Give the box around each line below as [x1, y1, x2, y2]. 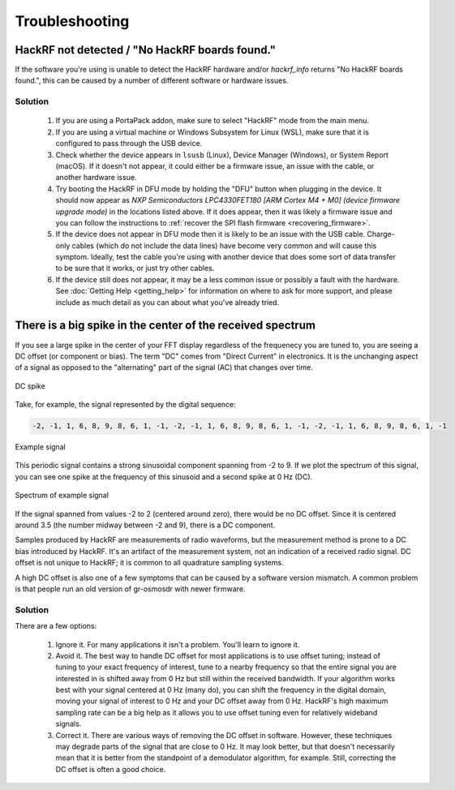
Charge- [367, 230, 395, 239]
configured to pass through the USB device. [55, 139, 203, 148]
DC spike [15, 381, 46, 391]
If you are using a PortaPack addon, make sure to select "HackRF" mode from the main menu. [55, 116, 369, 126]
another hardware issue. [55, 173, 137, 182]
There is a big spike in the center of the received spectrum [15, 319, 316, 333]
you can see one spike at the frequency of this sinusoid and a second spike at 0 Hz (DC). [15, 471, 313, 482]
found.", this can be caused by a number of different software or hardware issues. [15, 75, 289, 85]
